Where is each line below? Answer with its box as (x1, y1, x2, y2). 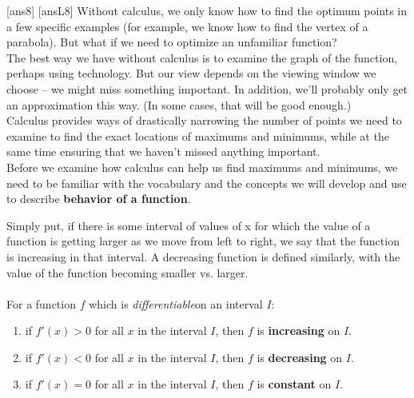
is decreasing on (257, 348, 343, 365)
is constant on (257, 376, 332, 392)
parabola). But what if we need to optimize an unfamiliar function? (6, 34, 337, 50)
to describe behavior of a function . (6, 190, 191, 207)
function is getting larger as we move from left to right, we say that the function (6, 233, 400, 249)
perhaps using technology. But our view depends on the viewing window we (6, 65, 376, 82)
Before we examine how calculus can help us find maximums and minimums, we (6, 158, 398, 175)
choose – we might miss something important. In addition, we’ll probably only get (6, 80, 408, 97)
